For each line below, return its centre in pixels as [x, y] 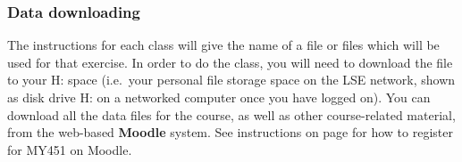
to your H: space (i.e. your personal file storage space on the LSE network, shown [231, 80]
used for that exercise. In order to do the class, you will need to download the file [230, 62]
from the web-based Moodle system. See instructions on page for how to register [230, 132]
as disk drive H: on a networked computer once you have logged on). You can [219, 97]
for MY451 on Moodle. [70, 149]
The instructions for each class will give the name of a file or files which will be [223, 45]
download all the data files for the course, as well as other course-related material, [231, 114]
